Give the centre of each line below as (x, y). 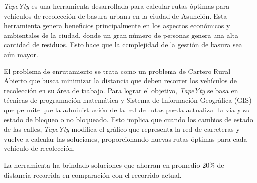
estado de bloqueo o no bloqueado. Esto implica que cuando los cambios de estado (128, 119)
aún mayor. (21, 54)
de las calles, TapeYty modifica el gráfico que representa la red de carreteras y (122, 129)
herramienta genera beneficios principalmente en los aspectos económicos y (117, 25)
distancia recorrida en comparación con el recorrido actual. (93, 174)
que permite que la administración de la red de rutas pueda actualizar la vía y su (127, 109)
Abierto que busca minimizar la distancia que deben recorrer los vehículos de (121, 81)
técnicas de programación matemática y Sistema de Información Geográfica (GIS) (128, 100)
